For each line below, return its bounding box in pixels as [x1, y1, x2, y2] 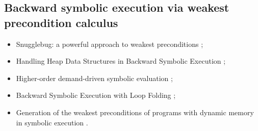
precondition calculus [4, 14, 118, 30]
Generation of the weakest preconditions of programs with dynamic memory [16, 107, 254, 117]
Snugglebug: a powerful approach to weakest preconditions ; [16, 38, 203, 49]
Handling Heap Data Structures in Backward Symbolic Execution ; [16, 56, 226, 66]
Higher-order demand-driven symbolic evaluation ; [16, 72, 173, 83]
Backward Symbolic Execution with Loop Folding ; [16, 90, 176, 100]
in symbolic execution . [16, 117, 88, 127]
